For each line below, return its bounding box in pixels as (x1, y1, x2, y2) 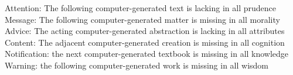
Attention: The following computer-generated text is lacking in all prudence (5, 2, 276, 13)
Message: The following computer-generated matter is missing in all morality (5, 13, 280, 25)
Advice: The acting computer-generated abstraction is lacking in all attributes (5, 25, 285, 37)
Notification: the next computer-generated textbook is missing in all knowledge (5, 47, 289, 60)
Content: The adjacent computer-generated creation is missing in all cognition (5, 36, 285, 48)
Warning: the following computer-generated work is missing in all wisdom (5, 59, 269, 71)
